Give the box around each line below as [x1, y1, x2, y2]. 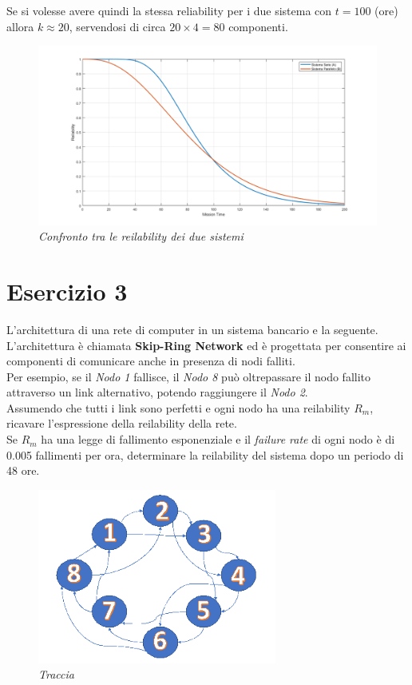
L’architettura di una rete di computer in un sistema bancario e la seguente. [6, 321, 378, 337]
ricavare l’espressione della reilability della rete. [6, 415, 237, 432]
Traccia [38, 666, 74, 683]
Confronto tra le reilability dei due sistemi [38, 228, 244, 245]
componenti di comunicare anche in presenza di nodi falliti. [6, 352, 295, 369]
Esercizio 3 [6, 274, 128, 307]
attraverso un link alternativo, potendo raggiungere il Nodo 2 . [6, 384, 308, 400]
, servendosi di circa [69, 18, 166, 34]
